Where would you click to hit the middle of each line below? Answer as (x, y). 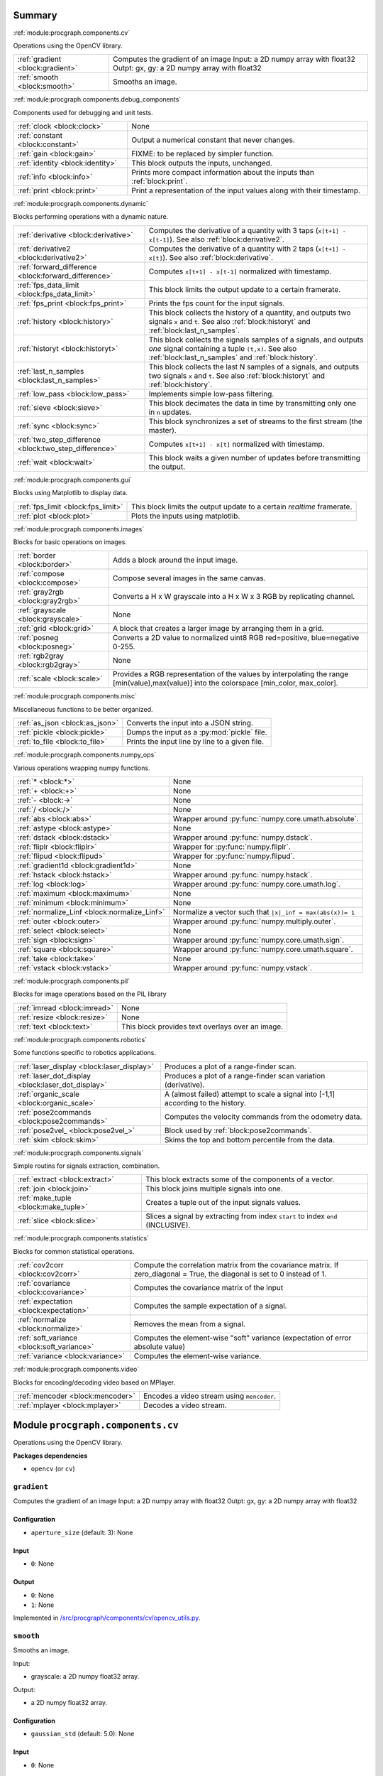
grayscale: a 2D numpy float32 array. (85, 1677)
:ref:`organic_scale (48, 1094)
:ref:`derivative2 (44, 249)
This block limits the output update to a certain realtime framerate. (242, 507)
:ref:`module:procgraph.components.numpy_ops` (84, 755)
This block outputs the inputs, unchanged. (202, 163)
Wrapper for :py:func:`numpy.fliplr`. (232, 847)
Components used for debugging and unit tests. (83, 112)
